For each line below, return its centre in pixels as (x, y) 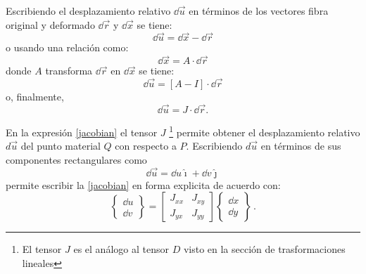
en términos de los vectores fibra (259, 11)
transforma (69, 71)
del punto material (61, 146)
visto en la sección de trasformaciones (264, 249)
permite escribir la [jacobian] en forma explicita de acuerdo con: (143, 184)
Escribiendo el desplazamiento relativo (88, 11)
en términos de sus (301, 146)
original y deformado (50, 24)
